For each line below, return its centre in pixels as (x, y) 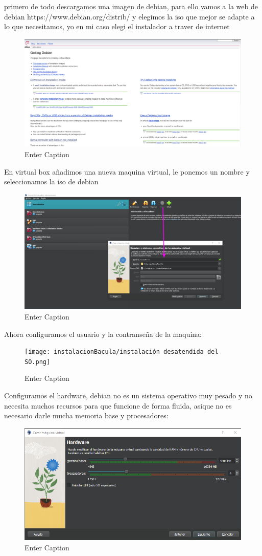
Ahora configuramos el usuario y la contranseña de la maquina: (103, 334)
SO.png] (38, 362)
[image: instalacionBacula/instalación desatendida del (122, 352)
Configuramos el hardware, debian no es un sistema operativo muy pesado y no (128, 395)
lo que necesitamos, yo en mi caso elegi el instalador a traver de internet (117, 26)
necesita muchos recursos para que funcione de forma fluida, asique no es (118, 405)
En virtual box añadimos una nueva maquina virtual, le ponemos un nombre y (127, 171)
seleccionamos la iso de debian (51, 181)
